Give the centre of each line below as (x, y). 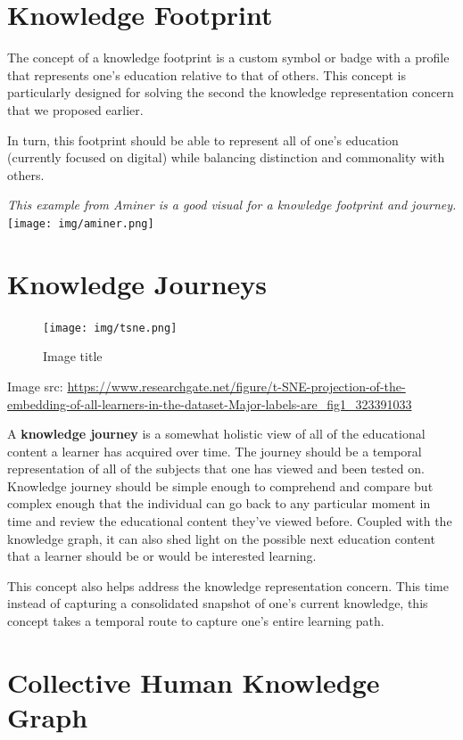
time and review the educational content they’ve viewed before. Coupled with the (230, 521)
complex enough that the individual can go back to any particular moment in (219, 503)
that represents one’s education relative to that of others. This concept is (207, 74)
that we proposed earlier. (75, 109)
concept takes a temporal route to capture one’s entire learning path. (196, 621)
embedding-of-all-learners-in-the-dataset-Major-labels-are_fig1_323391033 (210, 403)
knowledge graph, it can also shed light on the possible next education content (221, 538)
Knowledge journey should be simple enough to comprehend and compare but (220, 485)
